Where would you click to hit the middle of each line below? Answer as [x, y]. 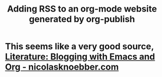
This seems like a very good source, [80, 46]
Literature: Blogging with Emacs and [80, 57]
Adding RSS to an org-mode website [82, 9]
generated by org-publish [82, 19]
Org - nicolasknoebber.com [62, 67]
